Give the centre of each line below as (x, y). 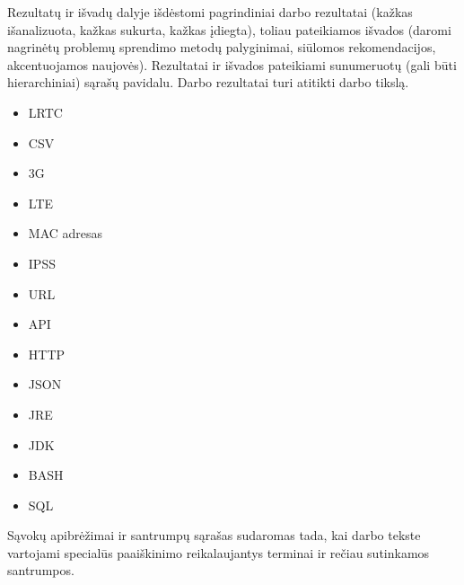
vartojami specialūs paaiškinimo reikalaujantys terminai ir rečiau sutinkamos (219, 552)
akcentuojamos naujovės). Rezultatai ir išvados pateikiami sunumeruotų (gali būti (232, 64)
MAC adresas (66, 233)
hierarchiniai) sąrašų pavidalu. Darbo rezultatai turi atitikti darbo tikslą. (208, 82)
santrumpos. (41, 570)
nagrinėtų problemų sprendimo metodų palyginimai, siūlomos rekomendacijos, (222, 47)
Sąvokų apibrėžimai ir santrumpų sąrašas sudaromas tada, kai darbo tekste (214, 535)
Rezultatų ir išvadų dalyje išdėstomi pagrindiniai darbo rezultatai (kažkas (210, 12)
